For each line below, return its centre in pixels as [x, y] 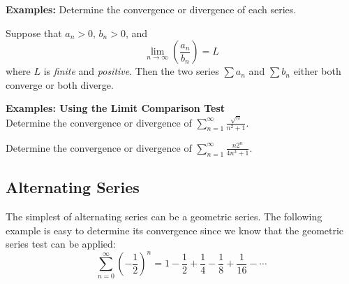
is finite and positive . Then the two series [131, 71]
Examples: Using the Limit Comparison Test [115, 108]
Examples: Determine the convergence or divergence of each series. [151, 9]
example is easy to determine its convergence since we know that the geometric [175, 230]
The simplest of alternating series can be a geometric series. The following [164, 216]
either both [317, 71]
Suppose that [34, 33]
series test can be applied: [61, 244]
